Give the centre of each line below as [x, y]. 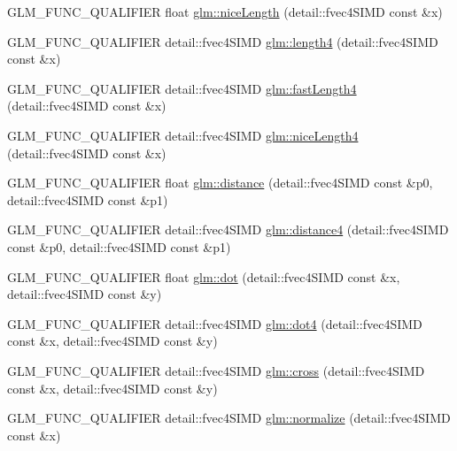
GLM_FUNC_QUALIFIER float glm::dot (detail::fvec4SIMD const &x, [204, 276]
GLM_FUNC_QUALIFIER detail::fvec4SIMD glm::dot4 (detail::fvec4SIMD [215, 323]
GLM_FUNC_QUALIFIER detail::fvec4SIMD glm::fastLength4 [182, 88]
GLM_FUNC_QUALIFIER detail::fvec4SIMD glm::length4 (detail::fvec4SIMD [223, 41]
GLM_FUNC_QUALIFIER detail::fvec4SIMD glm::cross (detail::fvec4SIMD [216, 370]
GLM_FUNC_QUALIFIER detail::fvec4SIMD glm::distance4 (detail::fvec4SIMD [228, 229]
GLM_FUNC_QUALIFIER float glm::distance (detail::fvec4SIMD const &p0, [220, 183]
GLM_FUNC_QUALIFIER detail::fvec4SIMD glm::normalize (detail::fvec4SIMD [229, 418]
